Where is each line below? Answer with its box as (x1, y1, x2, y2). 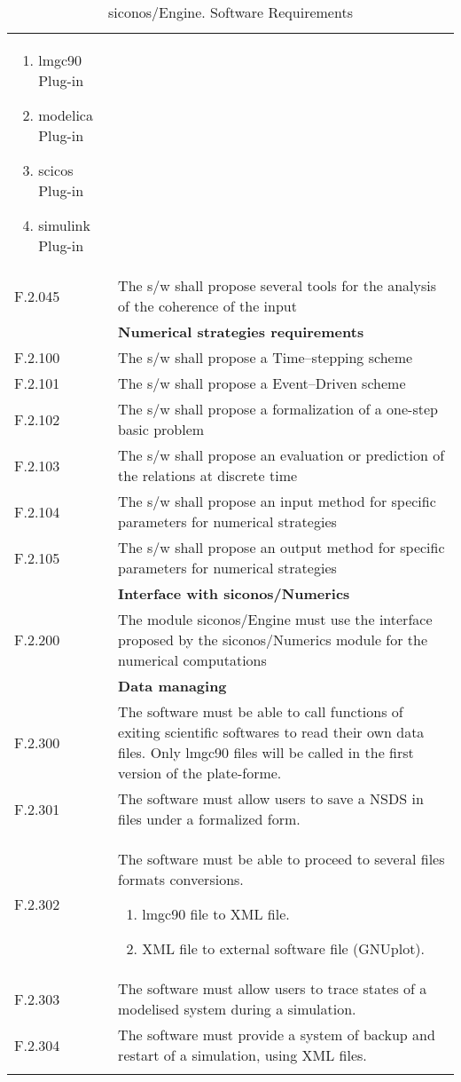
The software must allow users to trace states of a (118, 978, 427, 999)
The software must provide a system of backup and (118, 1024, 435, 1045)
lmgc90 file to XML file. (142, 904, 290, 924)
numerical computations (118, 650, 267, 670)
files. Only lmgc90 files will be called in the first (118, 742, 414, 762)
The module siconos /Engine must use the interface (118, 609, 433, 629)
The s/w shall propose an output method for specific (118, 537, 445, 557)
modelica (38, 105, 93, 125)
